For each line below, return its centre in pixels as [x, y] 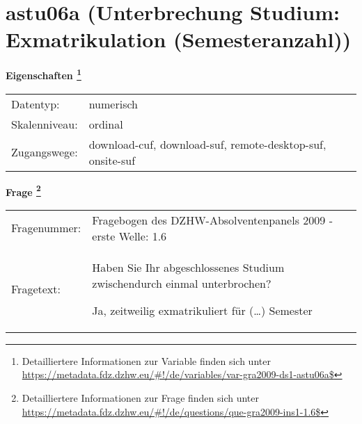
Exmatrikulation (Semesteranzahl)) [179, 39]
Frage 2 [23, 190]
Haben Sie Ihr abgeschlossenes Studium [188, 267]
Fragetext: [36, 288]
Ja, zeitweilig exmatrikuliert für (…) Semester [202, 310]
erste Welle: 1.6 [129, 236]
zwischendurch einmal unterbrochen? [182, 283]
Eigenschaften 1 [44, 74]
